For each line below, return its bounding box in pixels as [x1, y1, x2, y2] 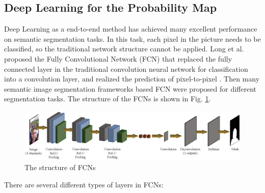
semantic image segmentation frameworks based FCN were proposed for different [4, 83, 257, 94]
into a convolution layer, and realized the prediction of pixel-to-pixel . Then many [4, 73, 260, 84]
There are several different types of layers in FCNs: [4, 179, 164, 189]
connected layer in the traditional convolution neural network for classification [4, 63, 248, 74]
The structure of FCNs [24, 162, 96, 173]
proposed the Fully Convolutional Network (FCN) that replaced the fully [4, 53, 232, 64]
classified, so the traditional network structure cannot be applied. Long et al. [4, 43, 244, 54]
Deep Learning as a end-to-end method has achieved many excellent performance [4, 23, 257, 34]
